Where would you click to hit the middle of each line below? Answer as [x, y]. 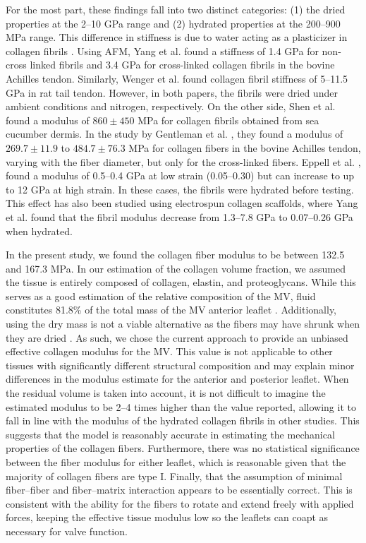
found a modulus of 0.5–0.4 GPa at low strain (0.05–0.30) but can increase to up [180, 175]
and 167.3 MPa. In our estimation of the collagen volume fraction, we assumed [176, 268]
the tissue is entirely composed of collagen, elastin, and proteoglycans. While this [181, 282]
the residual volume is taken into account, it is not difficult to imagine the [166, 393]
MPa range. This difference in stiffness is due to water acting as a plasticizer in [177, 37]
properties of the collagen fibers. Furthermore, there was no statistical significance [183, 448]
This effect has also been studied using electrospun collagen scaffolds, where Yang [182, 203]
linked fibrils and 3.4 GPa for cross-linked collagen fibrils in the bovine [182, 65]
